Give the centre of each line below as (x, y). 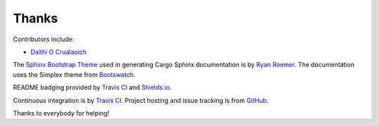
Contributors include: (44, 39)
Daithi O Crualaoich (59, 52)
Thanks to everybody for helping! (61, 113)
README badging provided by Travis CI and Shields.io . (92, 87)
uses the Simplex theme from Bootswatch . (74, 74)
